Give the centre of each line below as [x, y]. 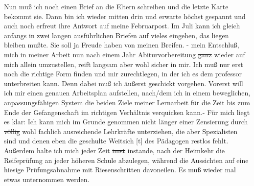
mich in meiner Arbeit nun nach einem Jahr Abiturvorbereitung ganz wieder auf [125, 54]
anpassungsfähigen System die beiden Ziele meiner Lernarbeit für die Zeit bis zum [127, 102]
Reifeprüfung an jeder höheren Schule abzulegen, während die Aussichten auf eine [126, 160]
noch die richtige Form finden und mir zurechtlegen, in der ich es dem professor [123, 74]
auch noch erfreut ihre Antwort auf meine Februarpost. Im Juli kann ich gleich [122, 26]
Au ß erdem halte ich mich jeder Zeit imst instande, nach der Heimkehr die [115, 150]
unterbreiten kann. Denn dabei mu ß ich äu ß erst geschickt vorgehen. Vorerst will [124, 83]
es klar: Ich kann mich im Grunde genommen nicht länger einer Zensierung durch [126, 122]
